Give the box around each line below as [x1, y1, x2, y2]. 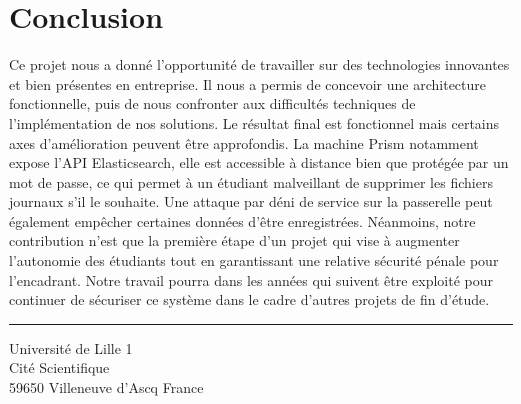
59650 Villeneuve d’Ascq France [9, 377, 204, 398]
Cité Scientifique [9, 357, 110, 378]
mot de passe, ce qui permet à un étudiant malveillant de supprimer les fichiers [9, 171, 493, 192]
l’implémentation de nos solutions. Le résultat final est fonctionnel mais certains [9, 112, 500, 133]
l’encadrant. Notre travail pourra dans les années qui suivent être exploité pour [9, 269, 493, 290]
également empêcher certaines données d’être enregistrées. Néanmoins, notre [9, 210, 476, 231]
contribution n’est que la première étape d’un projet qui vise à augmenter [9, 230, 460, 251]
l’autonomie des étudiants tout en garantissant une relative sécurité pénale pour [9, 250, 499, 271]
